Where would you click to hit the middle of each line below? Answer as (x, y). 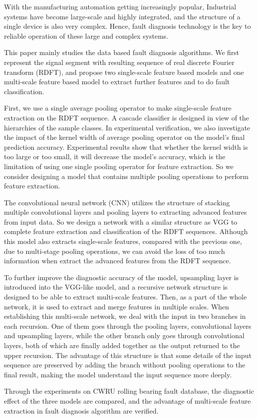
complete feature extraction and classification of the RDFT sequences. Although (126, 231)
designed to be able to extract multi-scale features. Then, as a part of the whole (126, 297)
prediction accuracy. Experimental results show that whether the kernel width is (126, 147)
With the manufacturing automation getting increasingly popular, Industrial (120, 6)
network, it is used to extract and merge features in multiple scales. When (117, 306)
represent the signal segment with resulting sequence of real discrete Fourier (119, 62)
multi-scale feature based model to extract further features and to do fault (117, 82)
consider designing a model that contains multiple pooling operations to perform (126, 176)
